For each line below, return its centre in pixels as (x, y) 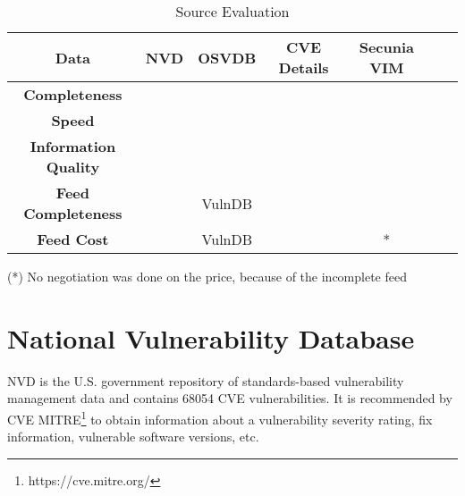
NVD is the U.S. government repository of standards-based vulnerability (206, 380)
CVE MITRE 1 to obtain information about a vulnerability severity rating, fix (220, 417)
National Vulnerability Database (211, 337)
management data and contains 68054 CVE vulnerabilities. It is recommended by (230, 398)
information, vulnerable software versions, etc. (133, 437)
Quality (73, 167)
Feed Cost (73, 239)
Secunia (387, 47)
